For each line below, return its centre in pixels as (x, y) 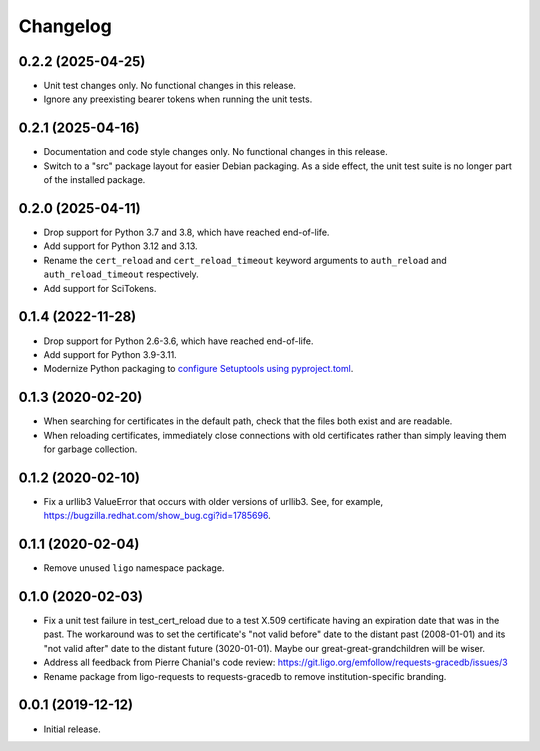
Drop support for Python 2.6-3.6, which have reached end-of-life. (178, 341)
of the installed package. (94, 180)
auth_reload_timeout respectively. (121, 274)
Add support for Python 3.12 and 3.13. (120, 246)
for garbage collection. (90, 449)
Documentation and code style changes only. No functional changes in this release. (216, 152)
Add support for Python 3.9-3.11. (110, 354)
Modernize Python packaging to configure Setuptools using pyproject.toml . (198, 369)
